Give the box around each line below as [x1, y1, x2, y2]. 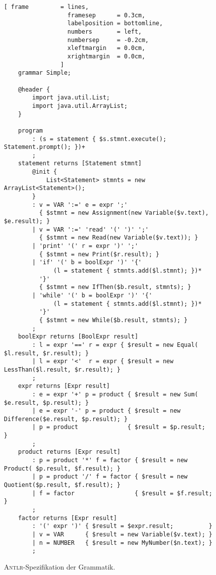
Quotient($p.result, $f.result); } [4, 481, 121, 489]
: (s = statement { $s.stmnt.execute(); [32, 135, 167, 143]
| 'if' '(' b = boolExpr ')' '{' [32, 259, 142, 266]
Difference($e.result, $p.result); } [4, 415, 128, 423]
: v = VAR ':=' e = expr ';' [32, 201, 128, 208]
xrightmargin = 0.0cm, [67, 52, 145, 60]
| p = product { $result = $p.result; [32, 424, 206, 431]
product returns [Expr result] [18, 448, 121, 456]
